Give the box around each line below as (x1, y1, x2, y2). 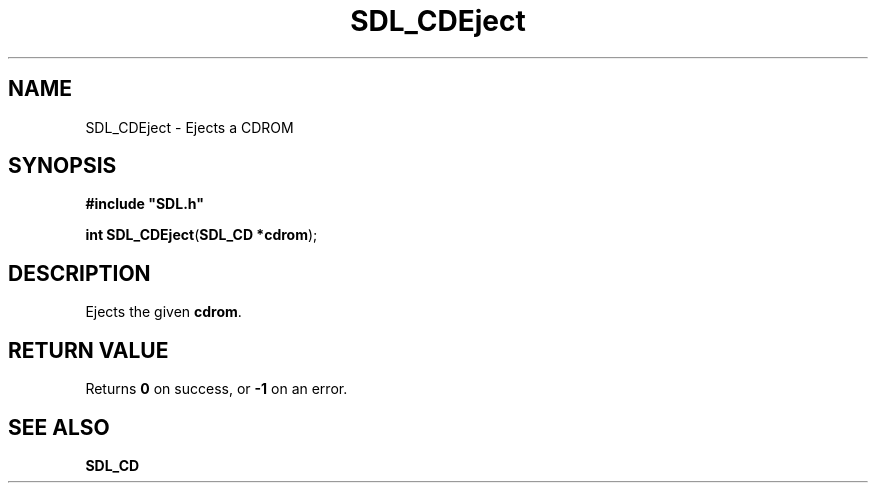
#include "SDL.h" (85, 195, 204, 213)
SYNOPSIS (8, 153, 117, 179)
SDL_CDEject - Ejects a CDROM (85, 118, 294, 136)
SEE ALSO (8, 414, 110, 440)
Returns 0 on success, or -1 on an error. (85, 380, 348, 398)
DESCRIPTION (8, 260, 151, 286)
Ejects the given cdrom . (85, 303, 242, 321)
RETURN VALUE (8, 337, 169, 363)
